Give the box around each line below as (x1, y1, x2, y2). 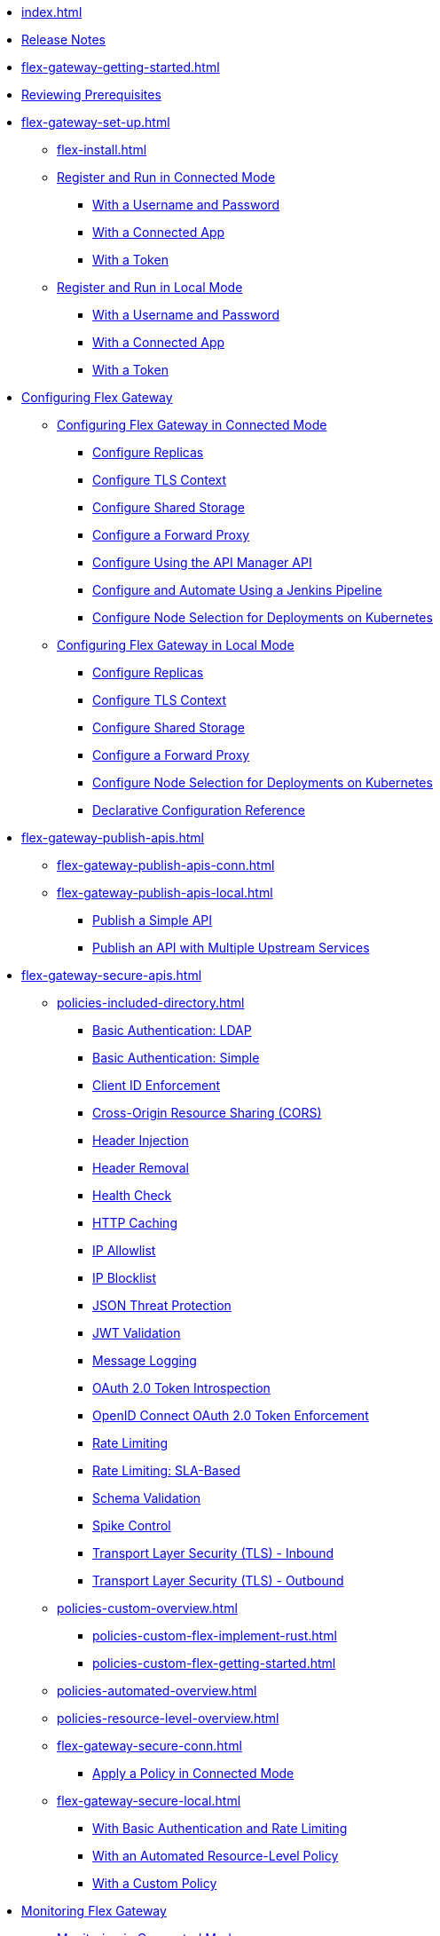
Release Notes (21, 32, 106, 47)
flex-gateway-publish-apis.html (21, 830, 204, 845)
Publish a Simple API (92, 913, 213, 928)
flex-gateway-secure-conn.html (57, 1738, 242, 1753)
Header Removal (92, 1160, 189, 1175)
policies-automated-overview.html (57, 1683, 257, 1698)
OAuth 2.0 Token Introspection (92, 1380, 271, 1395)
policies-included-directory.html (57, 995, 245, 1010)
